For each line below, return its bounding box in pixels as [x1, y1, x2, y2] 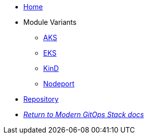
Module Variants [23, 18, 76, 26]
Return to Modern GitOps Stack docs [23, 110, 144, 119]
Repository [23, 95, 59, 103]
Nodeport [43, 79, 74, 88]
